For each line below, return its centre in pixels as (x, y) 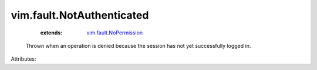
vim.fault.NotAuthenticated (80, 15)
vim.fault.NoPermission (115, 33)
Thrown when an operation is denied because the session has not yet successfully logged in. (138, 45)
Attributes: (23, 59)
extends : (51, 33)
